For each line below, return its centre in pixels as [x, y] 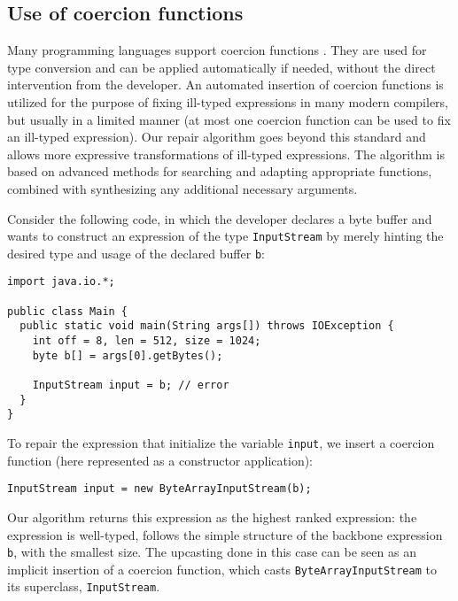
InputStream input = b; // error [131, 385]
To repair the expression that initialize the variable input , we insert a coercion [221, 443]
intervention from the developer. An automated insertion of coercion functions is [225, 85]
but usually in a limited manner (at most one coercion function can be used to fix [229, 119]
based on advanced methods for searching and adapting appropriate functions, [220, 171]
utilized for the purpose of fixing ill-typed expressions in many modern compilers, [228, 101]
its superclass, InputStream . [84, 586]
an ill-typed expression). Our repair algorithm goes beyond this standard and [217, 137]
